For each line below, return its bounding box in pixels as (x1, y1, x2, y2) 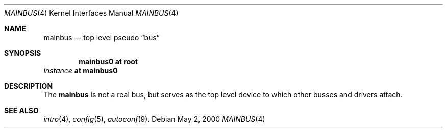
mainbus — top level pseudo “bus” (43, 33, 160, 42)
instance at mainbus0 (43, 66, 118, 75)
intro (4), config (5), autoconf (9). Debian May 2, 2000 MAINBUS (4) (43, 115, 265, 123)
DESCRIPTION (4, 82, 53, 90)
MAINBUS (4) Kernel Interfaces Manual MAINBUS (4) (4, 9, 179, 17)
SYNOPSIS (4, 49, 41, 57)
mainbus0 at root (79, 57, 138, 66)
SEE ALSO (4, 106, 39, 115)
